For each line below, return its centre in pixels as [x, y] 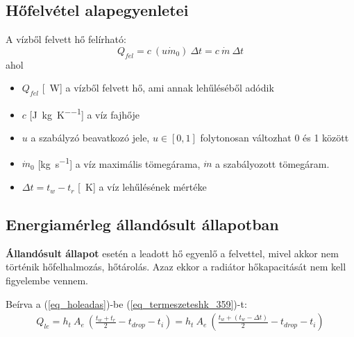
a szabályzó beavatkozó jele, [90, 138]
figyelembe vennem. [47, 280]
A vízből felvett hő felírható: [66, 39]
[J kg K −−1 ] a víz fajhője [84, 113]
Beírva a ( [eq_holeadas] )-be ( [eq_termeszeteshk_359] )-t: [126, 303]
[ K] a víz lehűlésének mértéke [142, 187]
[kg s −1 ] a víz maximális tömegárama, [119, 162]
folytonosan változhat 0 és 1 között [275, 138]
